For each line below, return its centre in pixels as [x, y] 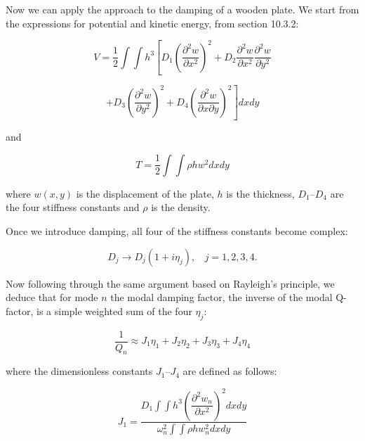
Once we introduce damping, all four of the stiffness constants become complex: [177, 230]
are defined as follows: [230, 371]
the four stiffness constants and [73, 207]
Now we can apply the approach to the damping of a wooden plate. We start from [182, 9]
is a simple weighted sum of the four [114, 311]
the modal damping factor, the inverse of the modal [221, 297]
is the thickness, [260, 193]
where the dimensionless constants [79, 371]
